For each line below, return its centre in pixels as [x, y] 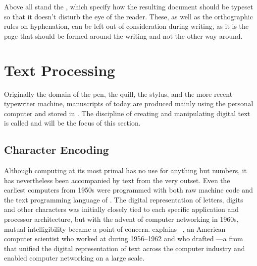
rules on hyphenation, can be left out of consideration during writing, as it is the [127, 26]
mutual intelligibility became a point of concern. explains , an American [115, 229]
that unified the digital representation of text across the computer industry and [125, 248]
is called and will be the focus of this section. [72, 123]
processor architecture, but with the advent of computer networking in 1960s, [121, 219]
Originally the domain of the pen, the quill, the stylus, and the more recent [118, 94]
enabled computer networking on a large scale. [74, 258]
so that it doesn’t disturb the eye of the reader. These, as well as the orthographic [128, 16]
